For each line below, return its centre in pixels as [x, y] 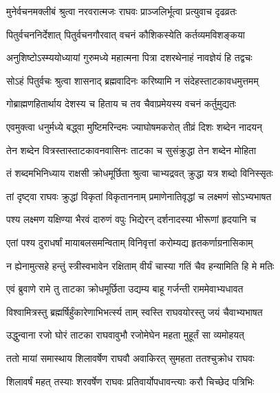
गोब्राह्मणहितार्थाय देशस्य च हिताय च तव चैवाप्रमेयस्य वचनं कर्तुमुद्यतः [121, 104]
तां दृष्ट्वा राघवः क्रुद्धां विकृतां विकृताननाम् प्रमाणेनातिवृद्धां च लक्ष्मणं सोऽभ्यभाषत [139, 196]
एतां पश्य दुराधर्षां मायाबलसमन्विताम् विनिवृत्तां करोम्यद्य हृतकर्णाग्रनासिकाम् [130, 242]
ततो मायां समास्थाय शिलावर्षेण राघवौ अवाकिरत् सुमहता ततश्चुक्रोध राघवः [130, 358]
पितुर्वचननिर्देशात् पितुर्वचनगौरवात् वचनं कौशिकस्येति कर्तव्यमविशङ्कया [126, 34]
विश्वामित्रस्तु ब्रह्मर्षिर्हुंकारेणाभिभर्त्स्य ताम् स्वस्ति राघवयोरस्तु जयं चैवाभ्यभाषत [134, 311]
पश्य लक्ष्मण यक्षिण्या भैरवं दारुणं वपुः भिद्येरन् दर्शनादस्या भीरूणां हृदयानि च [131, 219]
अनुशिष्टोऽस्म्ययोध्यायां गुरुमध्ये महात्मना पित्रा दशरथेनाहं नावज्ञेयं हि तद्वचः [129, 57]
